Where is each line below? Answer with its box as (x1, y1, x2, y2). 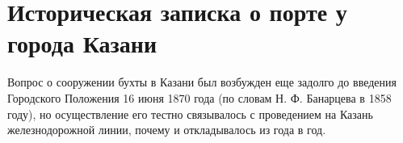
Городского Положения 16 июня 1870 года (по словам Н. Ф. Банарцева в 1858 (7, 89, 392, 106)
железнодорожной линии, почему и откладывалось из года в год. (7, 121, 326, 138)
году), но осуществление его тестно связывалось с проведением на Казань (7, 105, 373, 122)
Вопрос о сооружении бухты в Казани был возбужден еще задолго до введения (7, 74, 397, 90)
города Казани (7, 27, 157, 60)
